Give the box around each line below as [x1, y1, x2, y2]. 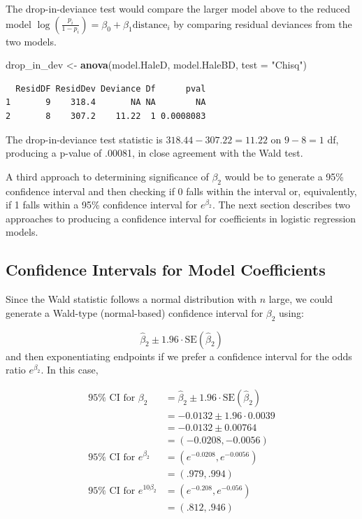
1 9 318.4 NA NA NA [6, 97, 206, 108]
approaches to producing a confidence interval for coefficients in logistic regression [6, 211, 356, 225]
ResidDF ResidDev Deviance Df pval [15, 83, 206, 94]
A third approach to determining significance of [6, 169, 209, 183]
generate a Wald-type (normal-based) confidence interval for [6, 305, 263, 320]
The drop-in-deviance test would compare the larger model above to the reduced [6, 1, 350, 15]
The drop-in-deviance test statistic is [6, 131, 163, 146]
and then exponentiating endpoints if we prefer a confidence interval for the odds [6, 348, 352, 363]
